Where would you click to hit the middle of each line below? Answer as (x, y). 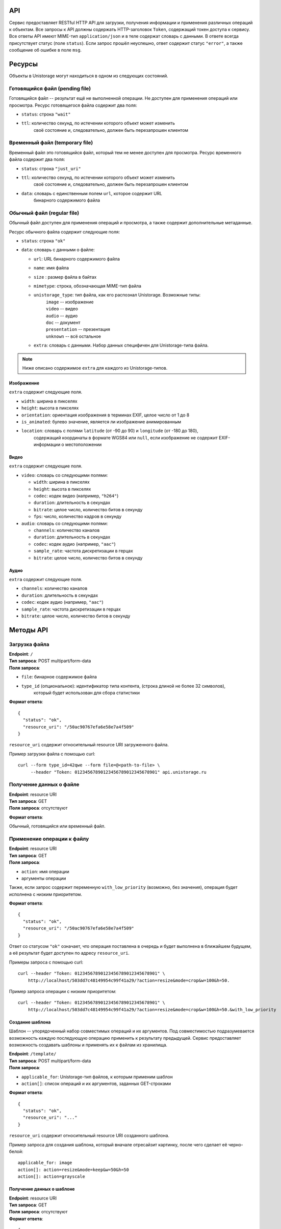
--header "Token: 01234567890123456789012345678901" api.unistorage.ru (119, 772)
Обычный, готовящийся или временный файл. (57, 826)
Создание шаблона (30, 1022)
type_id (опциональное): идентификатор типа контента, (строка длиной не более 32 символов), (123, 686)
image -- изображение (70, 302)
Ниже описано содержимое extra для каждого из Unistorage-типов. (95, 368)
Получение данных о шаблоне (42, 1189)
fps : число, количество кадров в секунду (78, 517)
